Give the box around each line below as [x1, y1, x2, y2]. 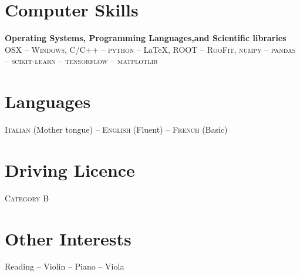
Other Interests [5, 226, 132, 250]
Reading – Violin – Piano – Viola [5, 260, 124, 272]
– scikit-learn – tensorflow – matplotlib [5, 55, 158, 67]
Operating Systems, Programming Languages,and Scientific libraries [5, 32, 286, 44]
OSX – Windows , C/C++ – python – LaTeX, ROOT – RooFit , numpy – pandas [5, 43, 296, 55]
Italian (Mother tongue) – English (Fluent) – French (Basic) [5, 123, 228, 136]
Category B [5, 191, 49, 204]
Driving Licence [5, 157, 135, 181]
